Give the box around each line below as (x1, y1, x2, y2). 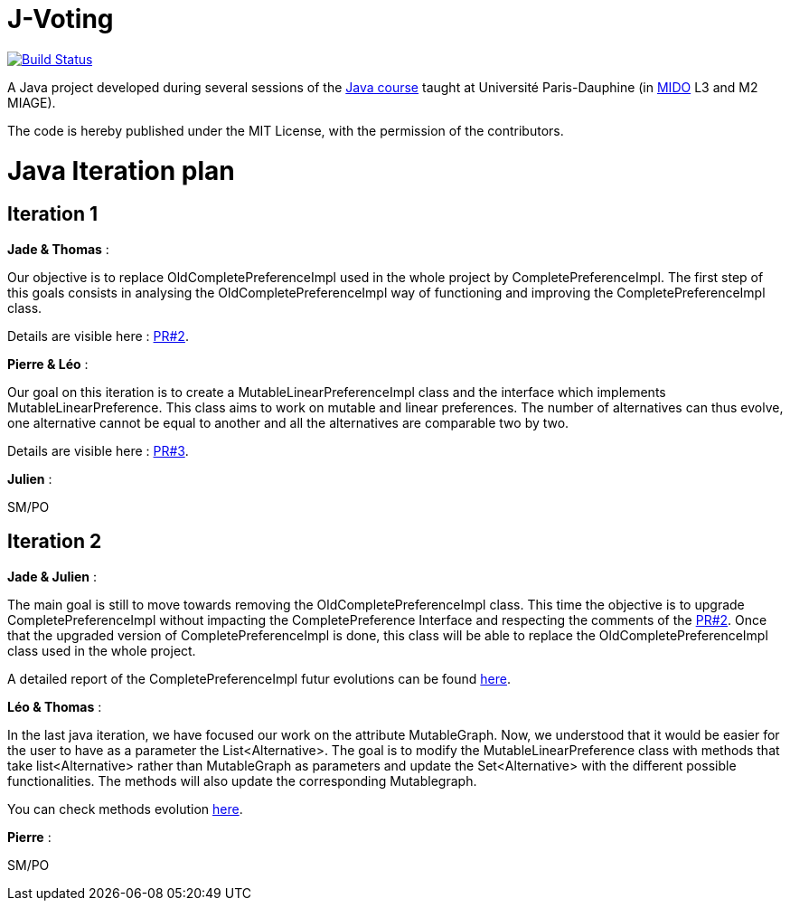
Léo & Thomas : (7, 698, 102, 714)
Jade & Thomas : (7, 241, 109, 257)
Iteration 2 (7, 530, 102, 553)
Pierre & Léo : (7, 355, 89, 372)
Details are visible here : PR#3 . (7, 442, 189, 459)
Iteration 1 (7, 203, 99, 226)
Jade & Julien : (7, 568, 98, 584)
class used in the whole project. (7, 642, 196, 658)
